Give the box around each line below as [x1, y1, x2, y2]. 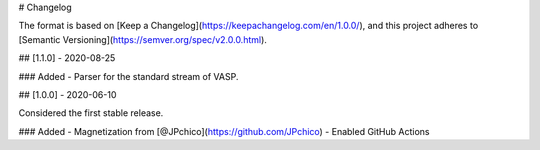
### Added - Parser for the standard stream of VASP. [18, 70, 239, 82]
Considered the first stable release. [18, 107, 164, 119]
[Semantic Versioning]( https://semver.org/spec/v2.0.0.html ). [18, 33, 267, 45]
